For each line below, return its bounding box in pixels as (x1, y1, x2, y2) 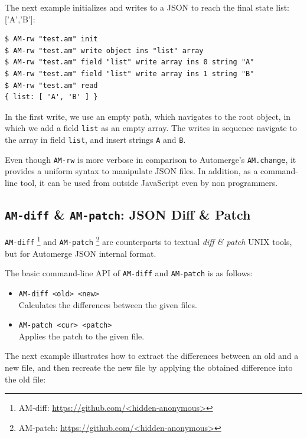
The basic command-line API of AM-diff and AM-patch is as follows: (5, 267, 253, 279)
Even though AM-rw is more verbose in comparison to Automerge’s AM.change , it (5, 153, 296, 165)
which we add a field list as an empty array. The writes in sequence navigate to (5, 122, 297, 134)
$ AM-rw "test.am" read (5, 81, 98, 90)
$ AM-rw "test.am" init (5, 35, 98, 44)
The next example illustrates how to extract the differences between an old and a (5, 349, 299, 362)
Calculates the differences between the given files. (18, 298, 197, 310)
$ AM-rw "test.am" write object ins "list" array (5, 46, 204, 55)
